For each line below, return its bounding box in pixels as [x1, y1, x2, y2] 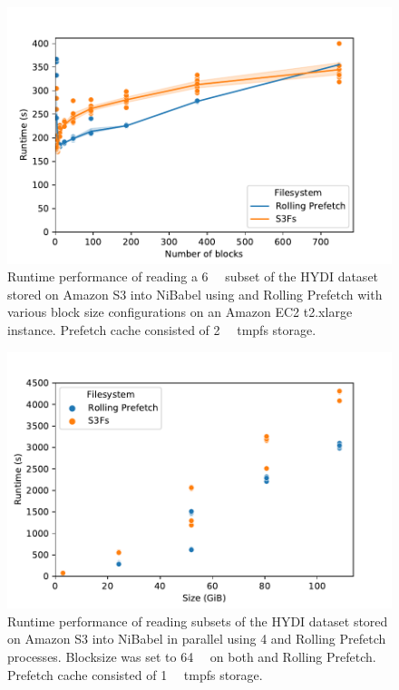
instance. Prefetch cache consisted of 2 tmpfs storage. [7, 320, 316, 340]
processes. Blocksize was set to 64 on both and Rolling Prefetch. [7, 647, 376, 666]
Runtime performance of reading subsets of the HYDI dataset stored [7, 611, 388, 630]
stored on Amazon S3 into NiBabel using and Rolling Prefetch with [7, 284, 383, 303]
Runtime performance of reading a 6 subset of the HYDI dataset [7, 267, 379, 286]
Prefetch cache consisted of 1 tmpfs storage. [7, 665, 263, 684]
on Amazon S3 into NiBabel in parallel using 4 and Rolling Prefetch [7, 629, 386, 648]
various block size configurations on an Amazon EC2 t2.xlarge [7, 302, 353, 321]
